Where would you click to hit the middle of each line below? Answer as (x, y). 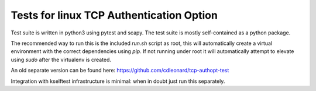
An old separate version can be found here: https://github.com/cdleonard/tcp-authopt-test (120, 71)
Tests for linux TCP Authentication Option (114, 15)
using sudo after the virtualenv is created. (61, 60)
